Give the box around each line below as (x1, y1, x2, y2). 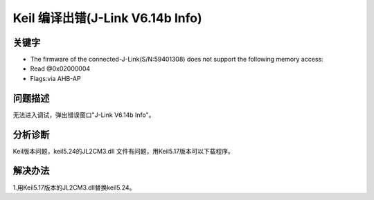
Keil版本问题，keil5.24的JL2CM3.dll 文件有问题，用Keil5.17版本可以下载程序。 (12, 147, 235, 155)
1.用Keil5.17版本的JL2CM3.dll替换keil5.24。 (12, 183, 136, 192)
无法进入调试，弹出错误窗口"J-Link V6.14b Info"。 (12, 111, 155, 119)
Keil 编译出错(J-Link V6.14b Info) (12, 10, 202, 26)
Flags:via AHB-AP (30, 74, 81, 82)
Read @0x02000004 (30, 64, 91, 73)
